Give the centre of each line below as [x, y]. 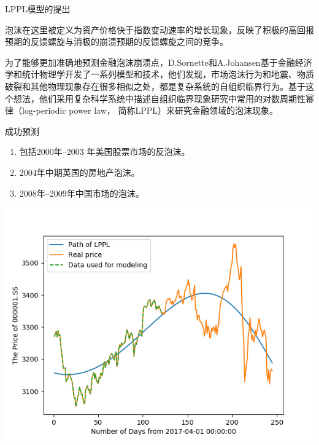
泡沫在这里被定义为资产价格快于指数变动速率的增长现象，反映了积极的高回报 [159, 29]
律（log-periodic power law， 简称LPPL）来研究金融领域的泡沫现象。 [141, 110]
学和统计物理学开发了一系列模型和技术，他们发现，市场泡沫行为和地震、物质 [159, 74]
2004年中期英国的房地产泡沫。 [79, 172]
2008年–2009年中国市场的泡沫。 [82, 193]
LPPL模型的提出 [38, 9]
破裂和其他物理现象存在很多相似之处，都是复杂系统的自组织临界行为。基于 [155, 86]
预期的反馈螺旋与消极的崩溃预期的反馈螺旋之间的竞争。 [117, 41]
